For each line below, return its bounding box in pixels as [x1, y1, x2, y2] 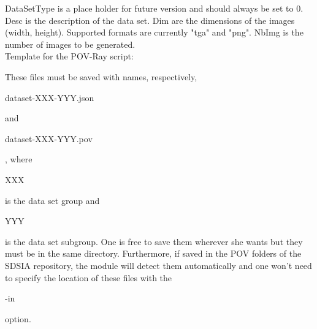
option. [5, 312, 31, 325]
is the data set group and [5, 194, 100, 206]
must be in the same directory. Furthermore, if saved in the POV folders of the [5, 247, 302, 260]
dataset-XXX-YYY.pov [5, 132, 93, 145]
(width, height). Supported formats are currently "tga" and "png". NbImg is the [5, 26, 304, 39]
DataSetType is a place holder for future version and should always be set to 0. [5, 2, 304, 14]
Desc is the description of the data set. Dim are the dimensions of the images [5, 13, 295, 26]
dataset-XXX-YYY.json [5, 91, 94, 104]
